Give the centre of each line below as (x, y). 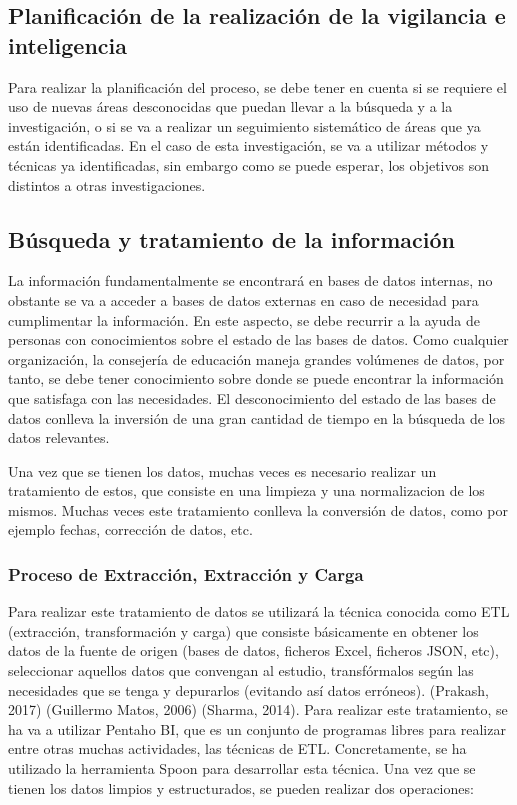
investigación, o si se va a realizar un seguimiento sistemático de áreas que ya (244, 125)
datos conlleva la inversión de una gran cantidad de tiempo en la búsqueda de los (256, 417)
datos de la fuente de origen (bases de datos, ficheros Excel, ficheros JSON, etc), (253, 650)
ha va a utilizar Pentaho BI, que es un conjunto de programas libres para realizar (257, 728)
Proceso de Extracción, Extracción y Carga (186, 574)
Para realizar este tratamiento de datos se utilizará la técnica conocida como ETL (259, 611)
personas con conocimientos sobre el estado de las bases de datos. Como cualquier (258, 339)
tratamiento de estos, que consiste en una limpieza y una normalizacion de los (246, 490)
